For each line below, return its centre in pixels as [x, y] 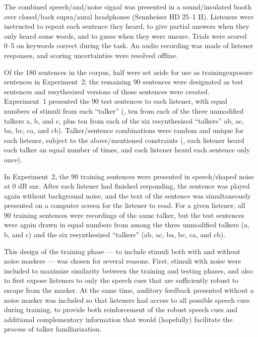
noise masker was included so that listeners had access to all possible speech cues [127, 300]
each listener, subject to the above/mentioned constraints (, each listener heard [124, 140]
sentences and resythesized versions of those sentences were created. [107, 91]
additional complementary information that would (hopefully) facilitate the [118, 319]
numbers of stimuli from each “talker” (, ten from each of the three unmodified [124, 110]
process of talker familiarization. [53, 329]
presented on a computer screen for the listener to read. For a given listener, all [125, 205]
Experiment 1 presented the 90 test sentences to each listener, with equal [116, 101]
